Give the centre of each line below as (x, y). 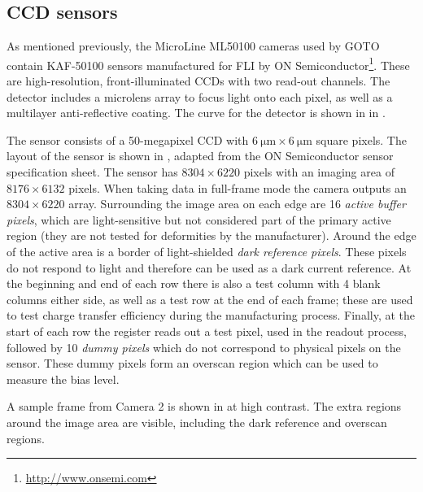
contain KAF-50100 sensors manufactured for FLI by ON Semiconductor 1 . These (208, 63)
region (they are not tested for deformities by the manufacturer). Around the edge (211, 235)
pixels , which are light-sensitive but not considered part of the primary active (199, 219)
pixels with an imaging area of (319, 172)
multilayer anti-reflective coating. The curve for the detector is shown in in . (196, 113)
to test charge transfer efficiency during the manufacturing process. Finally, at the (211, 315)
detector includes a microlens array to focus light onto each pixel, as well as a (200, 96)
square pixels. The (361, 139)
